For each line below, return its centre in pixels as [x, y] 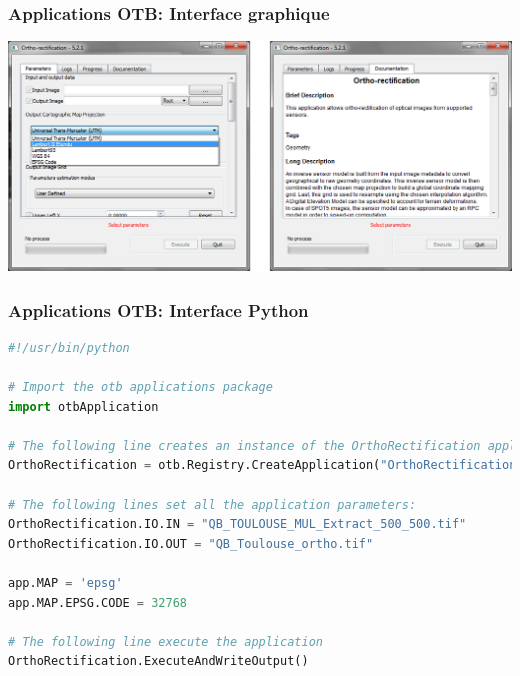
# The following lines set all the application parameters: [212, 504]
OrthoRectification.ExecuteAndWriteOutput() [158, 661]
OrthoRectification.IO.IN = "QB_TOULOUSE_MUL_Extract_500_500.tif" [237, 524]
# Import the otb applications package [140, 387]
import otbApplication [83, 406]
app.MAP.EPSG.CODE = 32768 [97, 602]
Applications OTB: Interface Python [158, 309]
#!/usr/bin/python [69, 347]
